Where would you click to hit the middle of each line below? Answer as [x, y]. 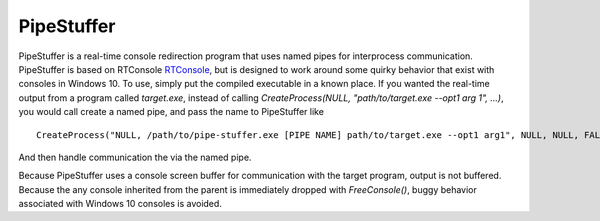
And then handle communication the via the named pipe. [135, 157]
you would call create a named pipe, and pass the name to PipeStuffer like [171, 112]
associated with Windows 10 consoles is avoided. [120, 204]
